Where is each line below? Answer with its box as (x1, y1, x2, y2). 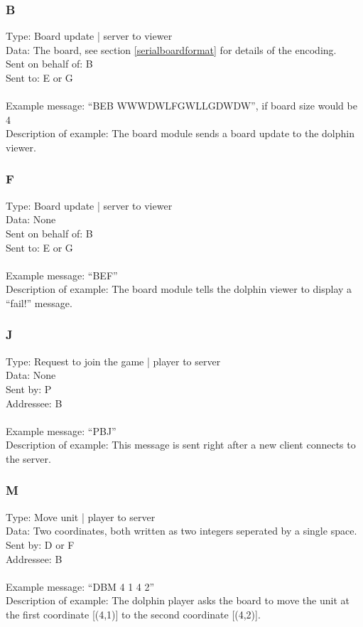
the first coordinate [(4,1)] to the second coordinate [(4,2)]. (6, 606, 261, 621)
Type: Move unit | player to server (6, 509, 156, 524)
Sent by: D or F (6, 537, 75, 552)
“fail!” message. (6, 295, 72, 310)
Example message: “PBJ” (6, 423, 117, 438)
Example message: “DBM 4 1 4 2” (6, 579, 155, 594)
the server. (6, 451, 51, 466)
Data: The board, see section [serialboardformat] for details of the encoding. (6, 42, 337, 57)
